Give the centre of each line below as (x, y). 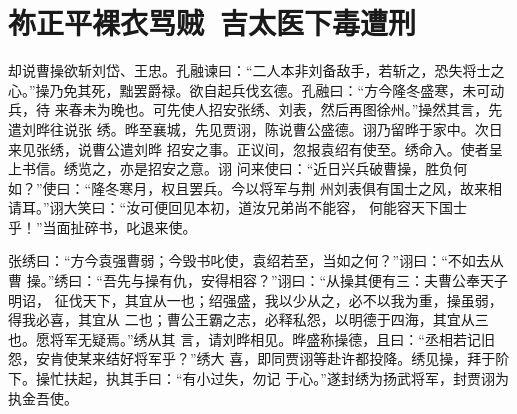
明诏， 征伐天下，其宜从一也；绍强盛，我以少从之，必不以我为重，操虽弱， (255, 299)
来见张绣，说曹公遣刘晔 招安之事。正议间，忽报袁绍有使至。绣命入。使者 (248, 148)
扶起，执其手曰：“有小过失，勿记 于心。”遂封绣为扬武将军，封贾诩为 (286, 378)
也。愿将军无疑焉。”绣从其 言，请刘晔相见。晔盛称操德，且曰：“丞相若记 (244, 338)
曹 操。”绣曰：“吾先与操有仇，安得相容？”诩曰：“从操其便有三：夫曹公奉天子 (258, 280)
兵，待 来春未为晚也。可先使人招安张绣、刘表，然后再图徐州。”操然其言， (248, 109)
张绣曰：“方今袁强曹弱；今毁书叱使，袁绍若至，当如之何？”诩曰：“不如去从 (256, 260)
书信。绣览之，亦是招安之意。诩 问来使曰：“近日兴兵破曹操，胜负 (237, 168)
